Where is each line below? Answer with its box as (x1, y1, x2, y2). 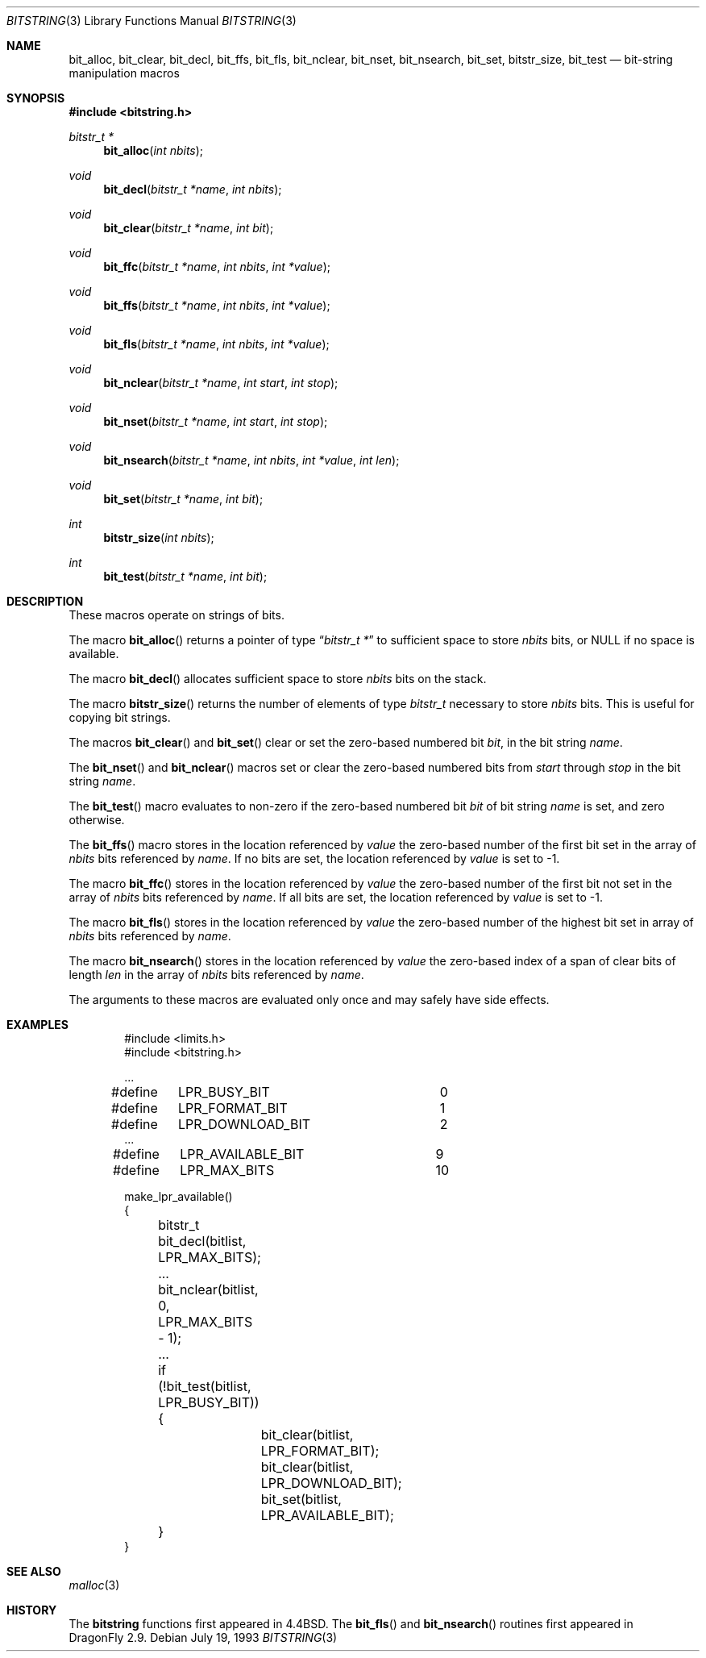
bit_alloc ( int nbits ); (103, 144, 204, 157)
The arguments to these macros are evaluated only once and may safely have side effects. (69, 993, 550, 1006)
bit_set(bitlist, (260, 1491, 342, 1507)
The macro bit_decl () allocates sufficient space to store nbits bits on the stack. (69, 672, 487, 685)
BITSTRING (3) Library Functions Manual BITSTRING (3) (6, 14, 297, 27)
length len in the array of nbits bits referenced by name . (69, 968, 364, 981)
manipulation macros (69, 66, 180, 80)
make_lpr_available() (124, 1189, 233, 1203)
